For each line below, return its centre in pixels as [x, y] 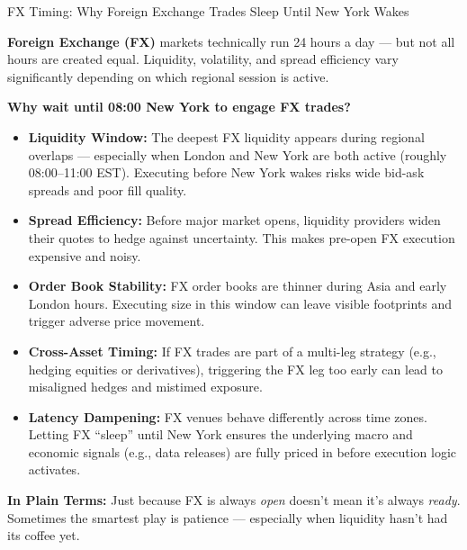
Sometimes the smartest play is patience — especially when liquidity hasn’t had [228, 517]
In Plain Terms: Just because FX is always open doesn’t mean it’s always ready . [234, 500]
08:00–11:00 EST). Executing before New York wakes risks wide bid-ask [226, 172]
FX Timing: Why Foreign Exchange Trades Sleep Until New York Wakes [208, 11]
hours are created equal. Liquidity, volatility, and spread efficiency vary [203, 59]
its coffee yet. [44, 535]
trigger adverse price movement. [117, 321]
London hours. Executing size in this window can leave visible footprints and [240, 303]
